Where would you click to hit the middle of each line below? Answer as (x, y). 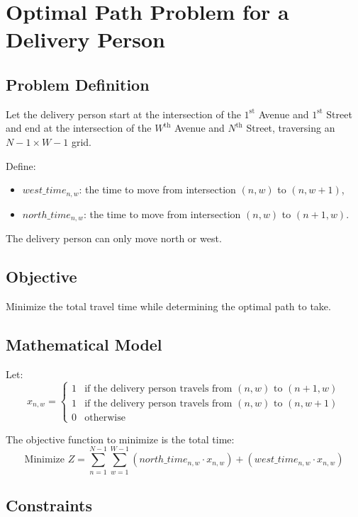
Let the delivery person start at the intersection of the (123, 114)
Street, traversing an (291, 128)
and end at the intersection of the (79, 128)
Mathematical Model (84, 344)
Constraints (49, 505)
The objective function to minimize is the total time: (120, 439)
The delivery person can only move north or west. (114, 238)
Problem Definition (78, 84)
